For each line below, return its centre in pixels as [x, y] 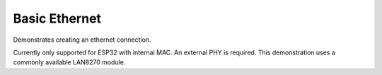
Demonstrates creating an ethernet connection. [82, 40]
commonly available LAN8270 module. [69, 62]
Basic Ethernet [57, 18]
